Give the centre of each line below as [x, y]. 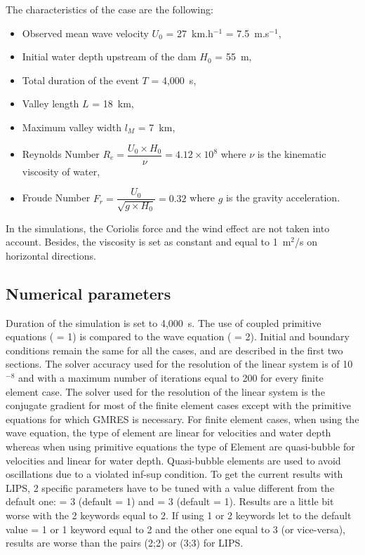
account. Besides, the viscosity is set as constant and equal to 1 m [148, 242]
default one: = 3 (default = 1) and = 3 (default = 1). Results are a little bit [170, 501]
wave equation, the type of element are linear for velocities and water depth [168, 433]
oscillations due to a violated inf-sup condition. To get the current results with [174, 474]
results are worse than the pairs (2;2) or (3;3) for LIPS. [125, 543]
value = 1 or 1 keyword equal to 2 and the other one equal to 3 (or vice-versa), [176, 529]
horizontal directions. [51, 255]
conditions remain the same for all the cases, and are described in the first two [174, 350]
